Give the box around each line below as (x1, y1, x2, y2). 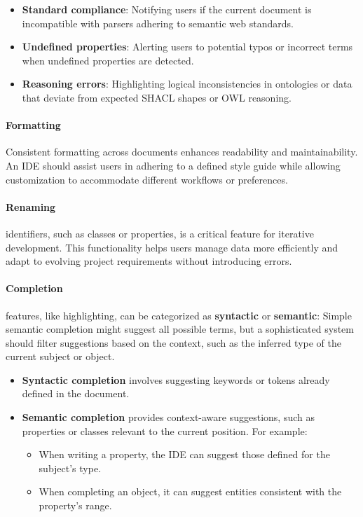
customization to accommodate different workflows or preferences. (6, 172, 288, 186)
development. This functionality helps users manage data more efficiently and (6, 240, 338, 254)
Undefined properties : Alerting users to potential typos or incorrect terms (22, 39, 353, 54)
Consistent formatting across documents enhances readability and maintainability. (6, 144, 358, 159)
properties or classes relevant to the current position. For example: (22, 423, 308, 438)
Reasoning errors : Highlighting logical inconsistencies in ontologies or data (22, 76, 352, 91)
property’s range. (39, 498, 112, 513)
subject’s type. (39, 460, 102, 475)
